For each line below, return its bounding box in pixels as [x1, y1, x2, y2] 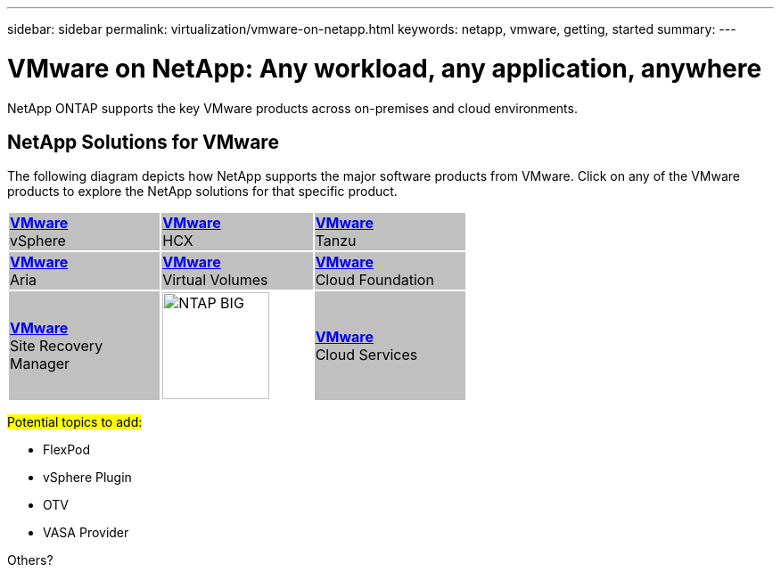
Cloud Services [315, 346, 418, 364]
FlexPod [43, 442, 90, 458]
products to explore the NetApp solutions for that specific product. [7, 184, 398, 200]
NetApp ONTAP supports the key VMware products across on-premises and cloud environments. [7, 100, 578, 116]
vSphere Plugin [43, 470, 132, 486]
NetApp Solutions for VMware [7, 130, 279, 153]
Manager [10, 355, 70, 373]
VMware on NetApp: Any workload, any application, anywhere [7, 53, 762, 84]
